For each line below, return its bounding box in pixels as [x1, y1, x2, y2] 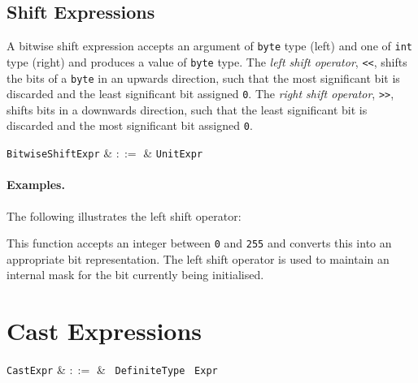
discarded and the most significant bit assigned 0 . [7, 117, 253, 134]
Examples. [7, 176, 65, 193]
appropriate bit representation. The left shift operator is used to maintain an [7, 250, 390, 267]
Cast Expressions [7, 314, 202, 347]
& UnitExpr [143, 144, 203, 161]
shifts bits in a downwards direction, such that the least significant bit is [7, 101, 368, 118]
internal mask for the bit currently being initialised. [7, 266, 264, 283]
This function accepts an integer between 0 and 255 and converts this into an [7, 235, 392, 252]
